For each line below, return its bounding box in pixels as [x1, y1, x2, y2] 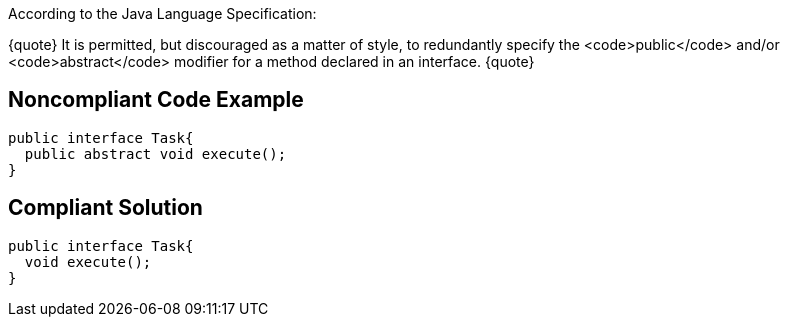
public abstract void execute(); [24, 145, 287, 162]
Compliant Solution [8, 195, 203, 221]
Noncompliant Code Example [8, 87, 304, 113]
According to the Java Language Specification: [8, 5, 317, 22]
